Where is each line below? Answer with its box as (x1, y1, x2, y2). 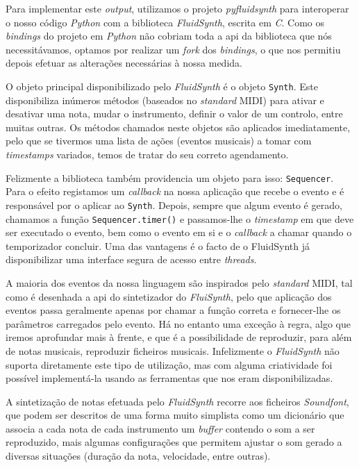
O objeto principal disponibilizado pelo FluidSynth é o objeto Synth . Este (6, 78, 318, 93)
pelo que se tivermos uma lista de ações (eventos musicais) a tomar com (6, 133, 312, 148)
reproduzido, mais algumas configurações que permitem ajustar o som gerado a (6, 435, 342, 449)
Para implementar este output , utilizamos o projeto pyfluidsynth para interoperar (6, 1, 349, 15)
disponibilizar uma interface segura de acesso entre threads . (6, 252, 257, 267)
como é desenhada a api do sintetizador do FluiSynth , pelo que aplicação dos (6, 289, 332, 303)
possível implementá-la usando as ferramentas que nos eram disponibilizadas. (6, 371, 333, 385)
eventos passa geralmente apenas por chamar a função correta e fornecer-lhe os (6, 303, 341, 317)
